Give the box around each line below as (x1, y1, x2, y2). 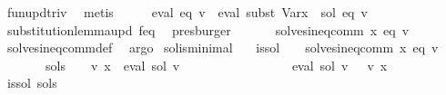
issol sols (6, 73, 57, 92)
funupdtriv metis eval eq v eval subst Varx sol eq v (6, 3, 368, 21)
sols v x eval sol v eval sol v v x (45, 55, 388, 74)
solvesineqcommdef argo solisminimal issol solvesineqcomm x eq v (6, 38, 439, 57)
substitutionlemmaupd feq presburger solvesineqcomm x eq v (6, 20, 410, 39)
